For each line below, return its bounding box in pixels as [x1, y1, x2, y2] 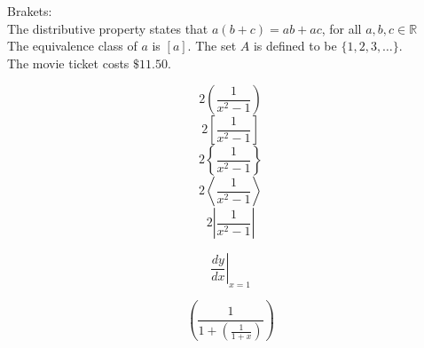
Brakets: [7, 2, 52, 20]
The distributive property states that [7, 19, 208, 37]
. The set [187, 36, 237, 55]
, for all [321, 19, 362, 37]
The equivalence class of [7, 36, 137, 55]
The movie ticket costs [7, 53, 130, 72]
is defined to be [253, 36, 337, 55]
